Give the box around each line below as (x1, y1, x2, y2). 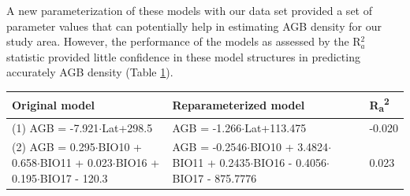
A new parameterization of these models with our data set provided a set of (6, 2, 372, 18)
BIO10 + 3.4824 (250, 139, 329, 155)
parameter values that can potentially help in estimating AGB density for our (6, 17, 382, 34)
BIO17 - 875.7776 (172, 169, 257, 186)
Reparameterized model (172, 96, 305, 113)
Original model (12, 96, 95, 113)
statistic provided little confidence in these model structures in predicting (6, 48, 360, 65)
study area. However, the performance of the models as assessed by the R (6, 33, 361, 50)
